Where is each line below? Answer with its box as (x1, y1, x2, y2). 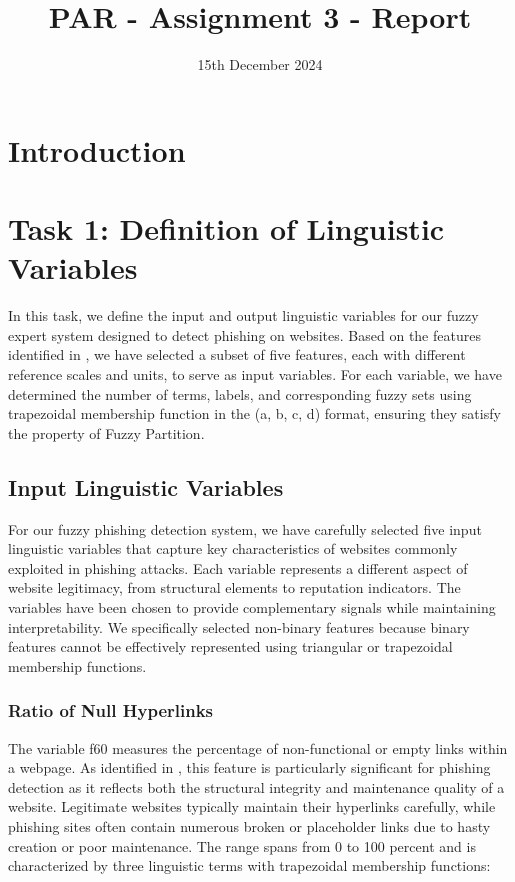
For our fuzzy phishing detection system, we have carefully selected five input (8, 518, 482, 539)
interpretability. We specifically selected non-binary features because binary (8, 616, 470, 637)
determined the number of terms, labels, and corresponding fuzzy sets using (8, 383, 472, 404)
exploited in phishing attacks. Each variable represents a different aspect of (8, 557, 468, 578)
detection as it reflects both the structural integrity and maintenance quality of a (8, 776, 505, 797)
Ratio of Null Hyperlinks (8, 698, 214, 723)
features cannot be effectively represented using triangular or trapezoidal (8, 636, 453, 657)
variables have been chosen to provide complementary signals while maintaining (8, 596, 496, 617)
